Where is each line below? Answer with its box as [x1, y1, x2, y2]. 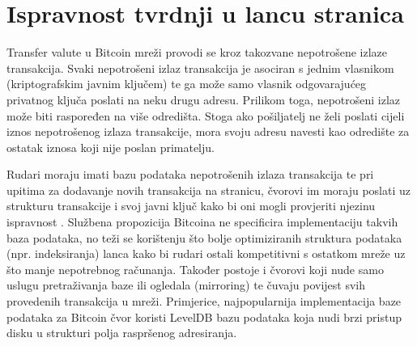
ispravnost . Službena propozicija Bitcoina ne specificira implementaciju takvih [6, 213, 398, 230]
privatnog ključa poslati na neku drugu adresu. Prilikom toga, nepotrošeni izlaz [6, 91, 401, 108]
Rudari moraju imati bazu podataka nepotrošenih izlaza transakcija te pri [6, 166, 374, 183]
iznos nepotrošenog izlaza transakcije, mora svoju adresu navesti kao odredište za [6, 123, 410, 140]
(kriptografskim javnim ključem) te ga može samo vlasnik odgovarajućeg [6, 75, 367, 92]
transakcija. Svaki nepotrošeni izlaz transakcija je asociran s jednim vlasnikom [6, 59, 394, 76]
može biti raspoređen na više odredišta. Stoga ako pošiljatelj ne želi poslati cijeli [6, 107, 405, 124]
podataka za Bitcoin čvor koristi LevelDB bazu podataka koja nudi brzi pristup [6, 308, 402, 325]
